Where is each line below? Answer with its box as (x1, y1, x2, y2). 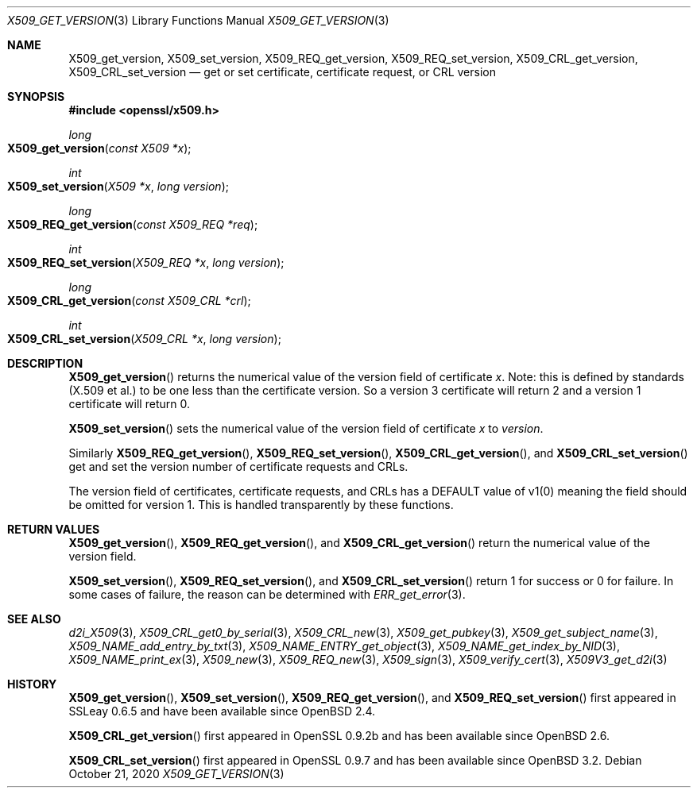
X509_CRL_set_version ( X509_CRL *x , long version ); (7, 332, 281, 345)
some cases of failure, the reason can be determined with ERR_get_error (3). (68, 588, 466, 601)
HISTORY (7, 677, 57, 691)
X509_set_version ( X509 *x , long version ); (7, 179, 229, 193)
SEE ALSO (7, 612, 61, 626)
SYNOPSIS (7, 90, 65, 103)
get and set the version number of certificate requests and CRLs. (68, 460, 409, 473)
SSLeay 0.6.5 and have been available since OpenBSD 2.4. (68, 704, 376, 718)
